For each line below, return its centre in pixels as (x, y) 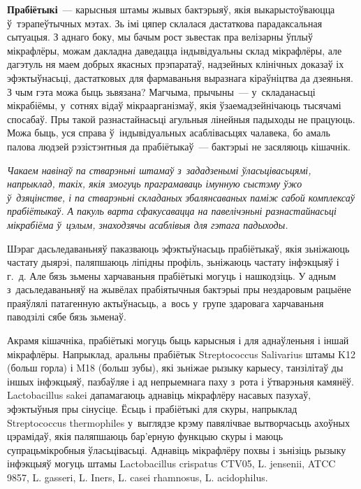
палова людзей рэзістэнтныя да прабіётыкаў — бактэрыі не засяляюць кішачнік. (179, 146)
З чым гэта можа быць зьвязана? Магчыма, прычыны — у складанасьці (161, 91)
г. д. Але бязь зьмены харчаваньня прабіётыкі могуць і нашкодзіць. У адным (172, 275)
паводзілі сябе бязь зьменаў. (67, 317)
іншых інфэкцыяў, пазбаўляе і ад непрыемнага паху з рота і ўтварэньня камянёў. (180, 381)
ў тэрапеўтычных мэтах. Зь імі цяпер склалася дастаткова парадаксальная (165, 23)
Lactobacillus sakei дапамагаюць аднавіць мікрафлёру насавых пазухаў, (159, 395)
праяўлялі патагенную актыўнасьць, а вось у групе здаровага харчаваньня (165, 303)
